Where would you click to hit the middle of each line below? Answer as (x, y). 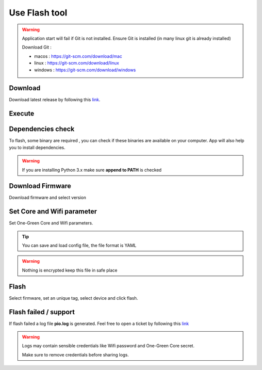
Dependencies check (42, 129)
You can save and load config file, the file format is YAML (79, 245)
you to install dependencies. (37, 147)
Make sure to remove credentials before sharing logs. (75, 354)
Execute (22, 114)
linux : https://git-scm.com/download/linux (77, 63)
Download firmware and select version (48, 198)
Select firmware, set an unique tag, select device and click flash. (74, 298)
